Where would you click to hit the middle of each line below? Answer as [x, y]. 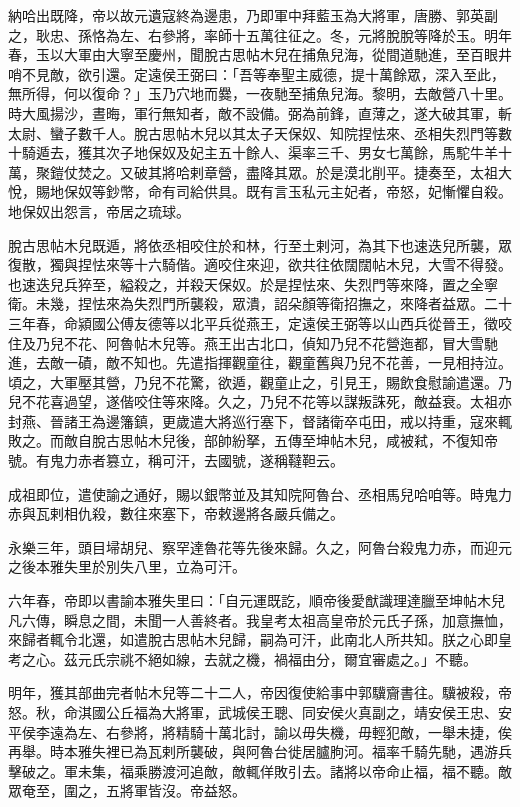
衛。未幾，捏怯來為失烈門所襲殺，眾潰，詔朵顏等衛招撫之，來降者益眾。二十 [260, 303]
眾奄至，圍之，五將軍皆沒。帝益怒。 [127, 790]
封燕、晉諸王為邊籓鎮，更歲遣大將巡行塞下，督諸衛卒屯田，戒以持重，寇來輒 [260, 420]
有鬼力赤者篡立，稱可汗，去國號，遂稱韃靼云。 [189, 460]
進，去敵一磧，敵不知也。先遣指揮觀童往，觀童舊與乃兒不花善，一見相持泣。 [260, 362]
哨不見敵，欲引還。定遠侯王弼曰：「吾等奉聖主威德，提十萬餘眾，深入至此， [256, 73]
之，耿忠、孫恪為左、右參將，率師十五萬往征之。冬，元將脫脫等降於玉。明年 [260, 34]
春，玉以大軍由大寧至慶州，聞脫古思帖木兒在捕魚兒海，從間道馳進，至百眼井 [260, 54]
